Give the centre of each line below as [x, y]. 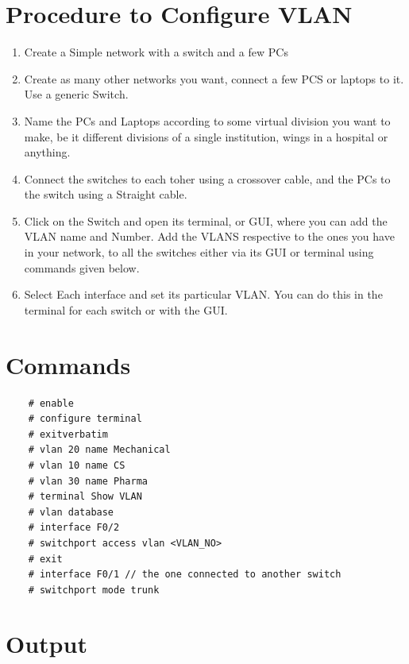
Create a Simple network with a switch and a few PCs [156, 52]
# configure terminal [85, 419]
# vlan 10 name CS [77, 465]
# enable [51, 403]
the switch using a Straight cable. [106, 194]
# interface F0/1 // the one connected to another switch [185, 575]
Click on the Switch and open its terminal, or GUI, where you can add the [206, 220]
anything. [47, 152]
